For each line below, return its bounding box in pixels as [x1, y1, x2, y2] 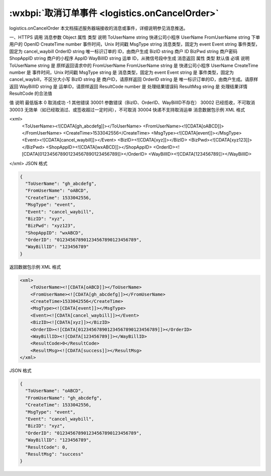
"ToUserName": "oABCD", [25, 388, 84, 394]
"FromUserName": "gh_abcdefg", [25, 395, 102, 401]
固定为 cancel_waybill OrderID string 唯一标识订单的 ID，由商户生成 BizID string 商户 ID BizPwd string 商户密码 [9, 48, 238, 54]
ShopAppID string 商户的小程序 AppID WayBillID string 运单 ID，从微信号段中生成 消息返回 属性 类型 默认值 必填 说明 [9, 55, 250, 61]
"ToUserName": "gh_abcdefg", [25, 181, 97, 186]
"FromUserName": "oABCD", [25, 188, 89, 193]
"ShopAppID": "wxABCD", [25, 230, 84, 235]
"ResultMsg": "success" [25, 451, 84, 457]
